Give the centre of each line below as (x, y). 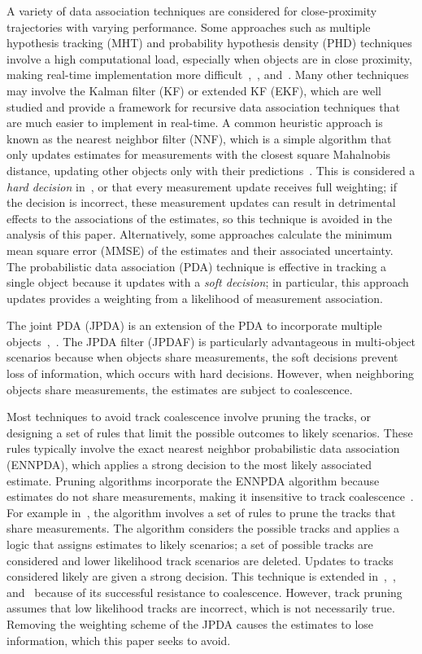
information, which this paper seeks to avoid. (119, 640)
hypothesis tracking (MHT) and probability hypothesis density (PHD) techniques (209, 43)
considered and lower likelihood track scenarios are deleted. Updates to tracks (200, 560)
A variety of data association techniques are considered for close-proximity (192, 11)
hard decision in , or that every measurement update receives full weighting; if (202, 186)
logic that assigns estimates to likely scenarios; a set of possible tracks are (190, 544)
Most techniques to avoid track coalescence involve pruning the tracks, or (189, 417)
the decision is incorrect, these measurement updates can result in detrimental (201, 202)
